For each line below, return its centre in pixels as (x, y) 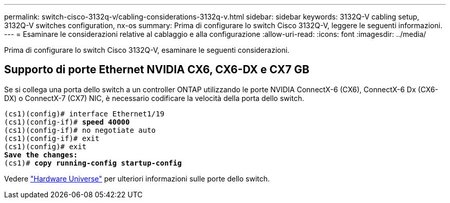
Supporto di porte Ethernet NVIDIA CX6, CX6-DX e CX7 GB (157, 70)
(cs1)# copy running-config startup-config (93, 163)
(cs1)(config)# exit (45, 146)
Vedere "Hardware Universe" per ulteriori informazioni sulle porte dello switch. (137, 178)
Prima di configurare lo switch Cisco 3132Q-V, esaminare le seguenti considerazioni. (147, 50)
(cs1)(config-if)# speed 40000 (67, 122)
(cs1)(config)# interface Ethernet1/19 (84, 114)
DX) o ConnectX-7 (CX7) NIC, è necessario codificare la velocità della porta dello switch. (154, 98)
